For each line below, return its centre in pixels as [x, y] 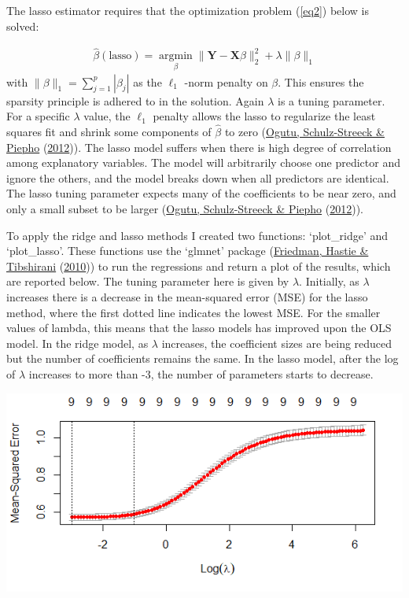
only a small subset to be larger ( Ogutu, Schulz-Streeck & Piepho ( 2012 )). [185, 209]
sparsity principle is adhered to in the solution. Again [135, 100]
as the [147, 81]
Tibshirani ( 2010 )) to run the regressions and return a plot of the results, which [199, 266]
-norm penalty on [226, 81]
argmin [176, 56]
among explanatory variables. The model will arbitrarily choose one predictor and [203, 162]
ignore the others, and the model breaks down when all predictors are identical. [198, 177]
